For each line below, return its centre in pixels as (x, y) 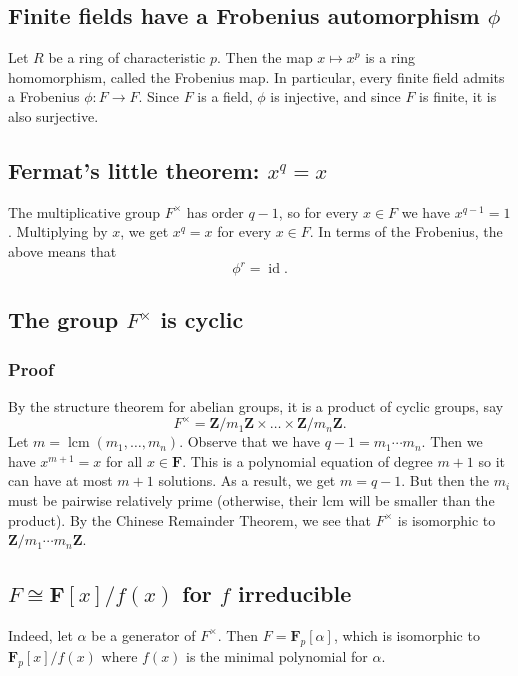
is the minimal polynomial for (277, 655)
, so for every (318, 211)
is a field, (225, 96)
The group (63, 319)
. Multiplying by (58, 231)
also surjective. (53, 115)
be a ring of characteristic (127, 57)
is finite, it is (458, 96)
